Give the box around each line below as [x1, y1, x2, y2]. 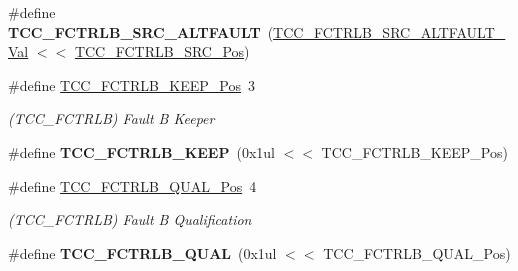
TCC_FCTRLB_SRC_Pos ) [74, 41, 250, 62]
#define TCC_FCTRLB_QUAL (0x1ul [8, 242, 277, 263]
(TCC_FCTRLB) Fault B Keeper [8, 108, 215, 129]
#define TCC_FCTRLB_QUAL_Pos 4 [8, 175, 257, 196]
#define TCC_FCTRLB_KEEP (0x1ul [8, 141, 275, 162]
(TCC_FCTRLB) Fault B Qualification [8, 209, 252, 230]
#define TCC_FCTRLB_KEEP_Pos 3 [8, 74, 256, 95]
